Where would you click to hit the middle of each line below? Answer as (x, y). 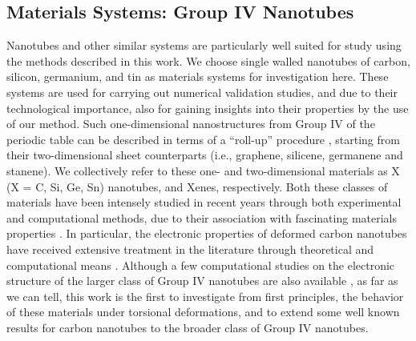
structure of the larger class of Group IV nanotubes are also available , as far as (202, 281)
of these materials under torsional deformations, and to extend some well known (203, 312)
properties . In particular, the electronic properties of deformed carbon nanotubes (207, 233)
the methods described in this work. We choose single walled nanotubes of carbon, (208, 60)
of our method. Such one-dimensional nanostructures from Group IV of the (191, 124)
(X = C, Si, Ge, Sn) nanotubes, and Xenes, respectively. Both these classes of (197, 186)
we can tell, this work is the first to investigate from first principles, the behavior (205, 296)
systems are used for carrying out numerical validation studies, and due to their (202, 92)
